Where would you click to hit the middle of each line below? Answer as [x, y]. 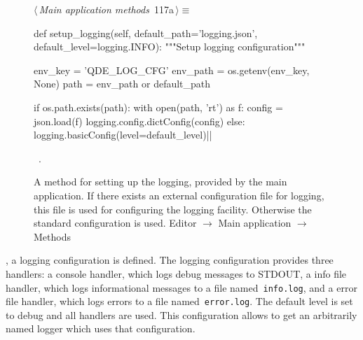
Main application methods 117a [106, 9]
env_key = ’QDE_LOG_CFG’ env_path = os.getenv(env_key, [172, 70]
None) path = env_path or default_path [122, 84]
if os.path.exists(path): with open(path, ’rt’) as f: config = [158, 107]
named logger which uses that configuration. [101, 328]
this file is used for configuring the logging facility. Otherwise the [173, 209]
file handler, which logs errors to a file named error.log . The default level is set [179, 301]
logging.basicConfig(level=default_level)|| [123, 135]
